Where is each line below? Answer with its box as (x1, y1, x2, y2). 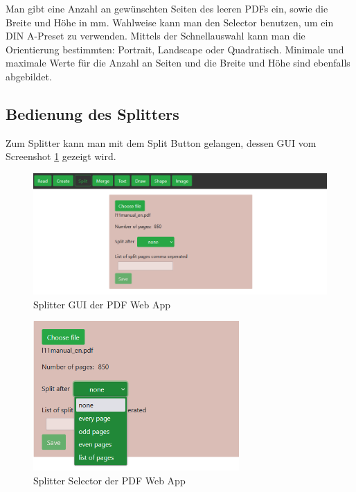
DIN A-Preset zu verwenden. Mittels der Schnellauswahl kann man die (6, 28, 305, 43)
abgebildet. (6, 69, 52, 83)
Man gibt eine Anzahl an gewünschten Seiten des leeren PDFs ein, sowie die (6, 1, 328, 15)
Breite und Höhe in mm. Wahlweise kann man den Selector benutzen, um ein (6, 15, 334, 29)
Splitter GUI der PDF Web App (33, 297, 170, 311)
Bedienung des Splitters (6, 103, 179, 124)
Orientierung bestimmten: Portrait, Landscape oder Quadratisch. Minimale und (6, 42, 344, 56)
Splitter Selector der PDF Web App (33, 473, 186, 487)
